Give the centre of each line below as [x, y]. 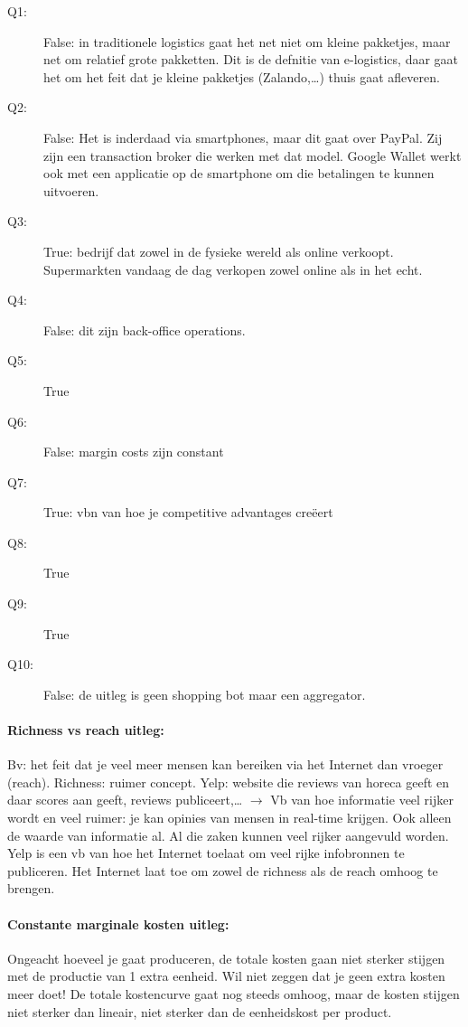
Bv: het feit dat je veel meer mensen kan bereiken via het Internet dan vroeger [225, 764]
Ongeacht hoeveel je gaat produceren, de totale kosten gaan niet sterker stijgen [226, 958]
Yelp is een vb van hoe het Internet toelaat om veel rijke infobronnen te [206, 853]
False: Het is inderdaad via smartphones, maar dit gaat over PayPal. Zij [243, 137]
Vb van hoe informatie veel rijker [362, 800]
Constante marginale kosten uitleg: [118, 923]
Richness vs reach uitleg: [86, 730]
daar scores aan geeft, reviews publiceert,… [125, 800]
